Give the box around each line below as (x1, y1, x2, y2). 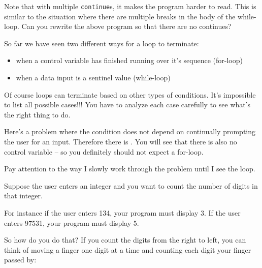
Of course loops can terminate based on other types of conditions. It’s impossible (4, 89, 256, 100)
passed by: (4, 254, 37, 265)
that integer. (4, 190, 43, 201)
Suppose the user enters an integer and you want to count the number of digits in (4, 180, 258, 191)
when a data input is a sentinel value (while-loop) (16, 72, 171, 83)
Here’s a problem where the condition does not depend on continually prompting (4, 126, 256, 137)
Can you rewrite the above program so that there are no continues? (21, 21, 232, 32)
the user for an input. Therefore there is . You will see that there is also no (4, 136, 237, 146)
